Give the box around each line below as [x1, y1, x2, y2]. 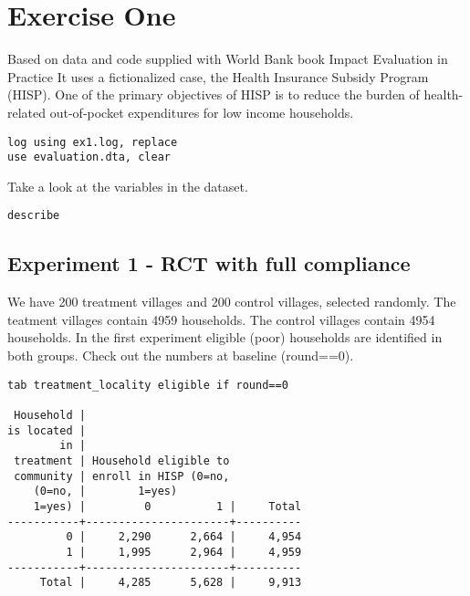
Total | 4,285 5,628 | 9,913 [39, 576, 302, 590]
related [7, 102, 47, 121]
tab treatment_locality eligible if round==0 [7, 378, 288, 392]
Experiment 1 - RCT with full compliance [7, 249, 411, 277]
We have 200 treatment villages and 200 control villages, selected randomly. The [7, 292, 456, 311]
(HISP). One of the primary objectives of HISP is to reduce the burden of [7, 85, 420, 104]
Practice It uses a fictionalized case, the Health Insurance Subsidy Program [7, 67, 429, 86]
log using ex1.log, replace [7, 135, 178, 149]
